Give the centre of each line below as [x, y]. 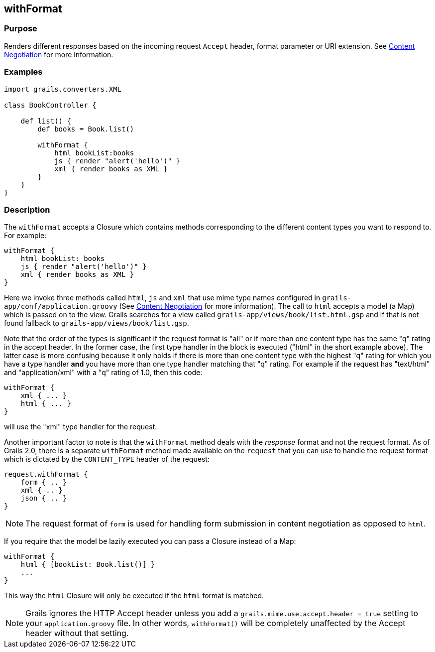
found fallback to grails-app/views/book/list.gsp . [97, 323]
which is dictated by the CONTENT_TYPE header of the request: [107, 459]
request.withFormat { [46, 474]
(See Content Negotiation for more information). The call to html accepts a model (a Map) [267, 306]
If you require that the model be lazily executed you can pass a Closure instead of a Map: [150, 541]
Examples [23, 72]
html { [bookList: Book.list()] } [88, 565]
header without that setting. [77, 633]
